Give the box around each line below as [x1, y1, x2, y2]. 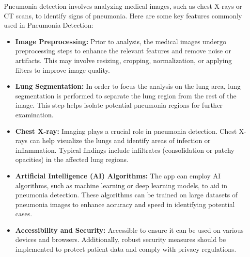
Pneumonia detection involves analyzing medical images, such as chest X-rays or [4, 1, 242, 11]
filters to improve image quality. [15, 64, 110, 75]
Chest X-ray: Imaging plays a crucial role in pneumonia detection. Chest [15, 126, 237, 136]
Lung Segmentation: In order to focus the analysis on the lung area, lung [15, 81, 241, 91]
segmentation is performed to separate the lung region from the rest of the [15, 90, 236, 100]
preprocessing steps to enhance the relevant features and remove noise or [15, 46, 231, 56]
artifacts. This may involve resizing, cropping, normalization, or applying [15, 55, 232, 65]
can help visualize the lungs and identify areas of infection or [30, 135, 211, 145]
